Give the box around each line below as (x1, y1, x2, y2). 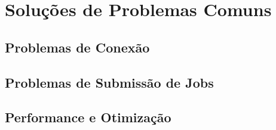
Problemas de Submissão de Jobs (5, 73, 214, 91)
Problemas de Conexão (5, 38, 150, 56)
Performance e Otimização (5, 108, 171, 126)
